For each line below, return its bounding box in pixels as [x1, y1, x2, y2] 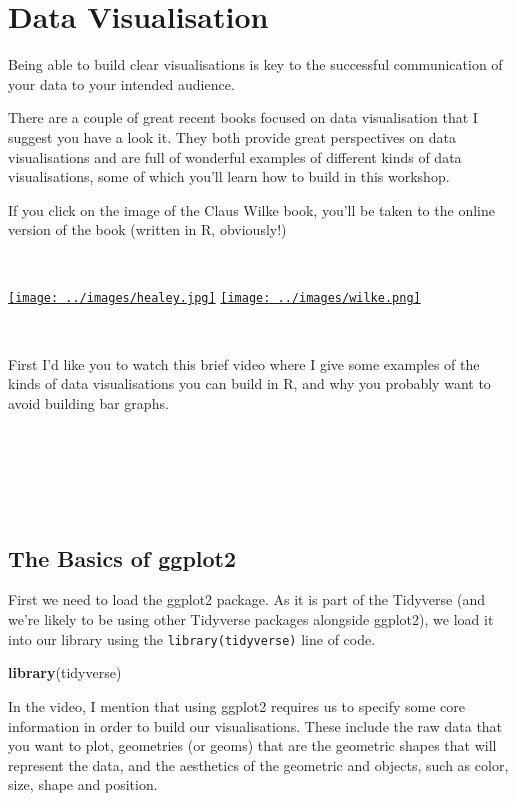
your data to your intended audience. [8, 73, 235, 94]
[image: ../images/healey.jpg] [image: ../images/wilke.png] [8, 291, 421, 306]
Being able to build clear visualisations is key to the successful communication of [8, 54, 503, 75]
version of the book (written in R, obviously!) [8, 219, 287, 240]
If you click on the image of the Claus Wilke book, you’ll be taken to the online [8, 199, 495, 220]
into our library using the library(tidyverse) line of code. [8, 628, 376, 649]
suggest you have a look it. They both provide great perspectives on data [8, 126, 457, 147]
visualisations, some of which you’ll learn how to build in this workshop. [8, 166, 450, 187]
